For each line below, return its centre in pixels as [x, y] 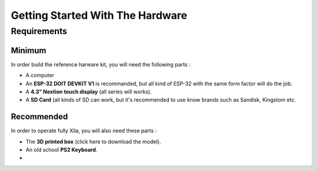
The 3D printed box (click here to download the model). [93, 142]
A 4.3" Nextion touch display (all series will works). [89, 92]
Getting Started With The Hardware [99, 15]
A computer [40, 75]
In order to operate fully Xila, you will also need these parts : [84, 131]
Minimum [29, 50]
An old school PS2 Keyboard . [62, 149]
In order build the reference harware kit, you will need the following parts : [101, 64]
